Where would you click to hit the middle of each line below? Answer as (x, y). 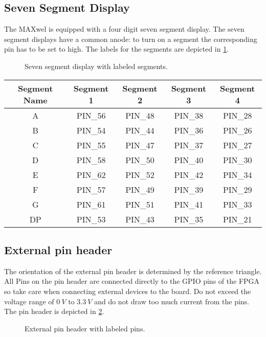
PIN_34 (237, 174)
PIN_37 (189, 145)
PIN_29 (237, 189)
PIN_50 (140, 160)
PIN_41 (189, 204)
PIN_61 (91, 204)
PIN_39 (189, 189)
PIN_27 (237, 145)
